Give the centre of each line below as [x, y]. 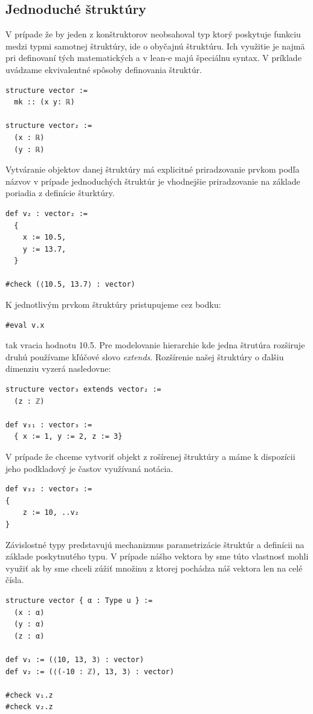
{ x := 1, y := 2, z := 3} [68, 437]
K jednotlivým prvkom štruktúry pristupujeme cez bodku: [113, 304]
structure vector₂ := [49, 126]
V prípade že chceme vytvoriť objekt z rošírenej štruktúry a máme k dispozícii [150, 457]
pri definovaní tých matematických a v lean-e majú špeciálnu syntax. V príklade [153, 58]
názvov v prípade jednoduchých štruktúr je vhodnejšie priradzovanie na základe [153, 181]
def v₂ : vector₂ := [47, 213]
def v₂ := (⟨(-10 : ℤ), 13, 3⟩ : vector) [90, 671]
